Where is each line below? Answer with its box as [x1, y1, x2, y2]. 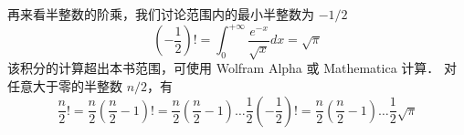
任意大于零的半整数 [7, 77, 122, 96]
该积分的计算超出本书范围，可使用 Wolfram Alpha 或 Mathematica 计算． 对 [7, 58, 457, 78]
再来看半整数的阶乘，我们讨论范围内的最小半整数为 [7, 5, 314, 23]
